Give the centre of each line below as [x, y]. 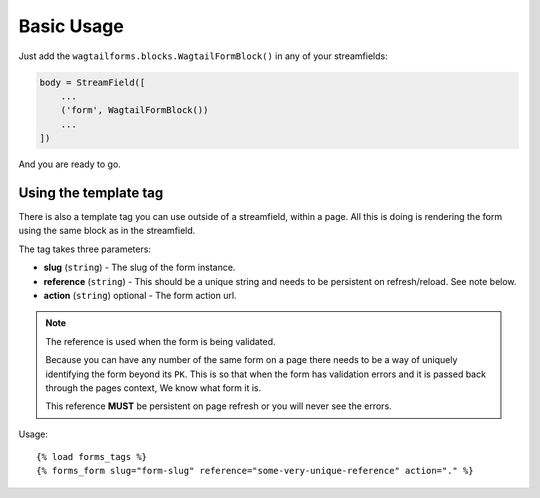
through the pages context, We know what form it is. [153, 387]
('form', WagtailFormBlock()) [134, 110]
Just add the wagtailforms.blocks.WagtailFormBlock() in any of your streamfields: [203, 56]
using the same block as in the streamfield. [107, 231]
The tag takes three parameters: [85, 249]
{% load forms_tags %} [92, 457]
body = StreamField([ [92, 82]
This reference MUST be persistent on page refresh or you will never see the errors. [218, 406]
